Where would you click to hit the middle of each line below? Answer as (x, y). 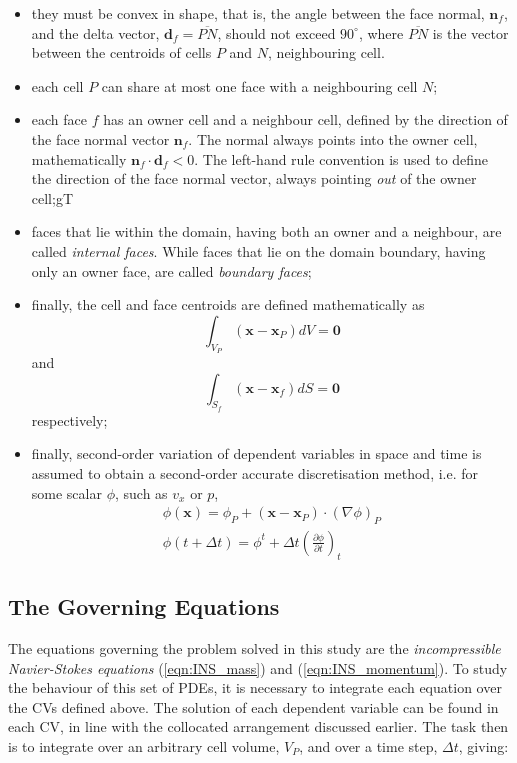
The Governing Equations (144, 606)
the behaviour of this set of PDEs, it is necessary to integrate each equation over (255, 687)
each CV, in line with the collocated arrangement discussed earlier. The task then (258, 726)
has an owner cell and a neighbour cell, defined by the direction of (305, 119)
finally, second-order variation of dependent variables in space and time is (256, 453)
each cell (57, 85)
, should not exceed (276, 32)
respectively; (69, 419)
